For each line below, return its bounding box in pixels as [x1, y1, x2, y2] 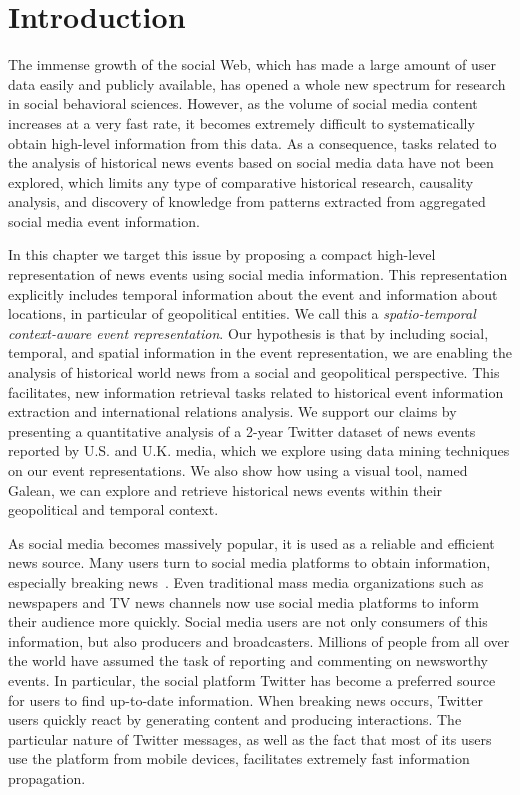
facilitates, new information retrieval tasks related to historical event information [8, 381, 504, 402]
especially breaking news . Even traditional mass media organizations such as [8, 571, 484, 592]
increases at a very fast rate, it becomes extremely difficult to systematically [8, 112, 475, 133]
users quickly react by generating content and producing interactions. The [8, 709, 462, 730]
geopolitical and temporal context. [8, 499, 219, 520]
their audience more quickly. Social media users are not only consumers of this [8, 611, 488, 632]
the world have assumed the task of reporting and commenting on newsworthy [8, 650, 488, 671]
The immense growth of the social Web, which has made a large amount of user [8, 54, 497, 75]
